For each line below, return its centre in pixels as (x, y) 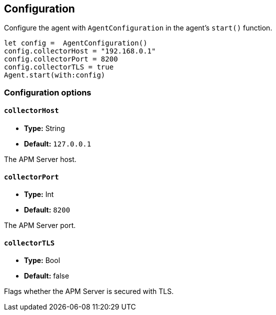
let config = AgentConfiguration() (76, 43)
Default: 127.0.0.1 (58, 144)
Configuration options (48, 92)
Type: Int (39, 194)
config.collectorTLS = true (59, 67)
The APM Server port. (40, 225)
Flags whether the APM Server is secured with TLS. (89, 291)
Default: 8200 (47, 210)
